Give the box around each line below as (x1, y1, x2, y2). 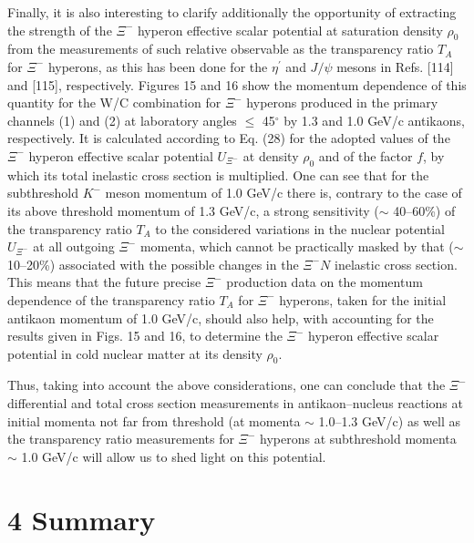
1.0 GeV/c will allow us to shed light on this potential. (21, 446, 326, 466)
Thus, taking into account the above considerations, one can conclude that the (7, 375, 446, 394)
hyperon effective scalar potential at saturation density (137, 20, 443, 39)
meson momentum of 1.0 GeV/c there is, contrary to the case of (105, 183, 462, 202)
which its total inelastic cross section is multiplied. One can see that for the (7, 165, 429, 184)
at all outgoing (33, 237, 115, 256)
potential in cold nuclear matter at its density (7, 343, 263, 363)
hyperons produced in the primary (246, 93, 438, 112)
